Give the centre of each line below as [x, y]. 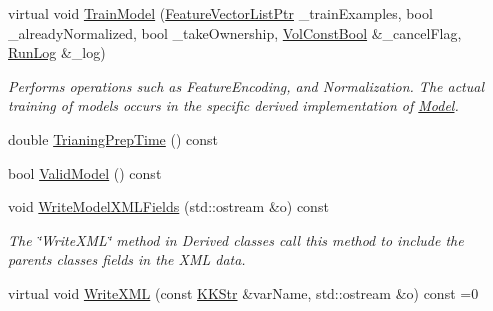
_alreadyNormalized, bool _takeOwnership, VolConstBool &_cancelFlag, [235, 32]
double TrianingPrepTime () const [113, 138]
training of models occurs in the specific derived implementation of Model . [233, 105]
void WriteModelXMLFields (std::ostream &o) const [168, 206]
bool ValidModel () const [85, 172]
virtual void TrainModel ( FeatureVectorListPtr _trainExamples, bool [220, 13]
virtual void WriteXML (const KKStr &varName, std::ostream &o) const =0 [243, 292]
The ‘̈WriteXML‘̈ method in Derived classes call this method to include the [236, 239]
